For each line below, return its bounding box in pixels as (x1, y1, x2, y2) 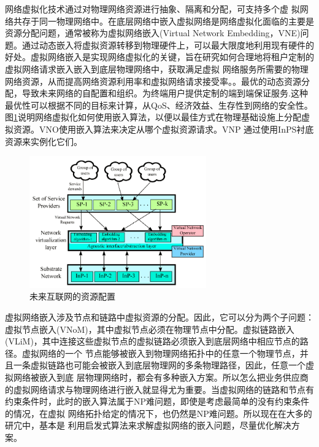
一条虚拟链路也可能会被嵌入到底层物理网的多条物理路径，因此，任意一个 (13, 359, 306, 371)
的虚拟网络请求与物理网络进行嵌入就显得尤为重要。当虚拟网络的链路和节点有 (5, 383, 314, 395)
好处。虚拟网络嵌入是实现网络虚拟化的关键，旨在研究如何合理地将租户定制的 (5, 50, 314, 63)
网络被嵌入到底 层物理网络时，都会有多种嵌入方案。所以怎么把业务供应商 (13, 371, 309, 384)
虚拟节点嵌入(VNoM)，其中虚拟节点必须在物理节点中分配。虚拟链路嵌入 (5, 322, 294, 335)
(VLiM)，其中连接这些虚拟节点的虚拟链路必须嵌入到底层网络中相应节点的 (5, 335, 300, 348)
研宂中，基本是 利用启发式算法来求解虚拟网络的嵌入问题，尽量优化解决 (5, 419, 291, 432)
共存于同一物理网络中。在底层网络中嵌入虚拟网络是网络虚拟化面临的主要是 (13, 14, 314, 27)
